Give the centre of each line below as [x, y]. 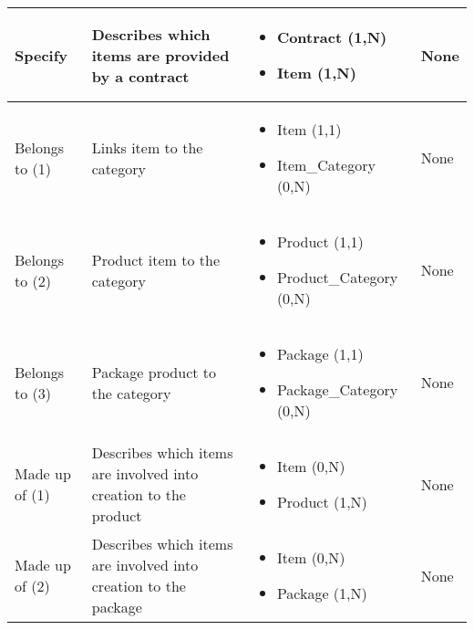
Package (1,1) [320, 354]
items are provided [160, 55]
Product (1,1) [320, 241]
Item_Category [326, 165]
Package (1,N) [322, 593]
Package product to [154, 372]
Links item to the [147, 147]
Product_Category [337, 277]
